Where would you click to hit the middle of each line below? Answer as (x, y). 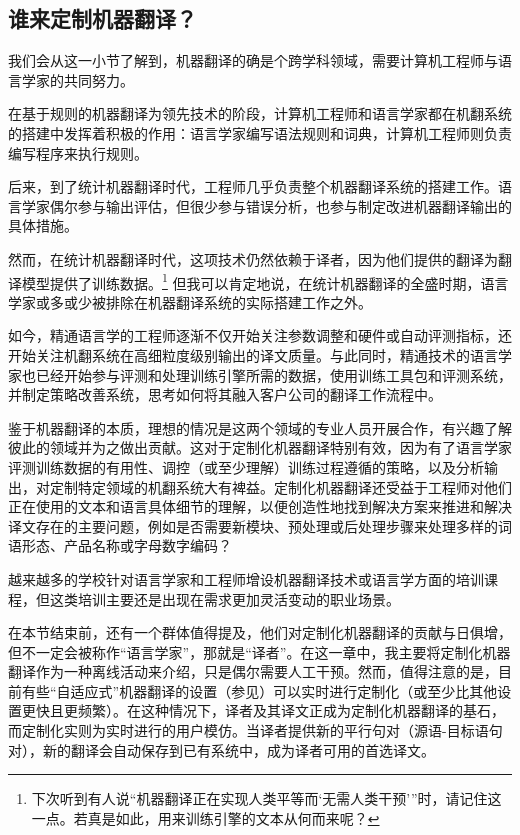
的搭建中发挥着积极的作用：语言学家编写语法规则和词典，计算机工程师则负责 (260, 132)
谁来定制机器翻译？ (102, 18)
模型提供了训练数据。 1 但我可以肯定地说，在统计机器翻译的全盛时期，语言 (265, 281)
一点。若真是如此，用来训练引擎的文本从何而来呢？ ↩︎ (205, 817)
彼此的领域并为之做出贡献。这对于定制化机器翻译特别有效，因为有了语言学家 (260, 447)
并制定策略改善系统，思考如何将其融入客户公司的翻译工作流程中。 (225, 394)
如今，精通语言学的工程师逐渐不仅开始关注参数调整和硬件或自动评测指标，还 (260, 335)
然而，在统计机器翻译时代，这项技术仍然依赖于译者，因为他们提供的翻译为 (253, 258)
